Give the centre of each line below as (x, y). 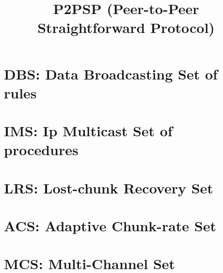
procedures (41, 150)
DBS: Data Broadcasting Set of (111, 73)
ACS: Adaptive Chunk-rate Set (110, 226)
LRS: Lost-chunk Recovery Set (109, 187)
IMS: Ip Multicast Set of (88, 131)
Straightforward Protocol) (126, 27)
